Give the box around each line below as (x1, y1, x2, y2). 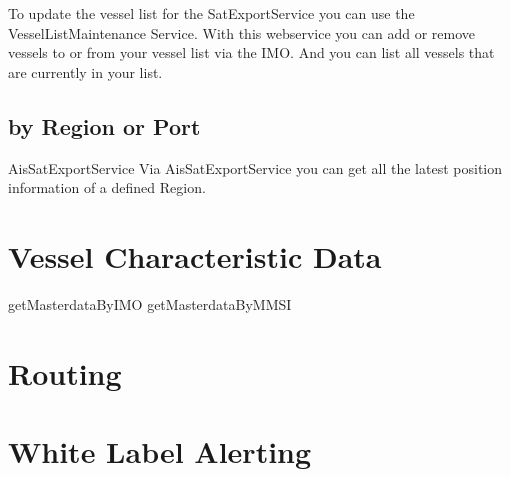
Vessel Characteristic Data (8, 235, 382, 276)
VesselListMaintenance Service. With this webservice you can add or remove (8, 22, 475, 43)
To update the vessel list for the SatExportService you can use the (8, 3, 415, 23)
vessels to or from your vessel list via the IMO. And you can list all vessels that (8, 42, 495, 63)
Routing (8, 352, 122, 393)
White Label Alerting (8, 431, 312, 472)
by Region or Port (8, 110, 201, 141)
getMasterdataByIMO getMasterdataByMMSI (8, 293, 292, 314)
